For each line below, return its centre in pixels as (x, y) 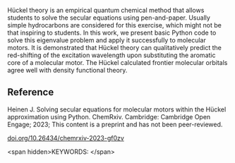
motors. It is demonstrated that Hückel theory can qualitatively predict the (115, 48)
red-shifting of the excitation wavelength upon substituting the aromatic (112, 55)
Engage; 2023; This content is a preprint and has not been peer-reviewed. (115, 124)
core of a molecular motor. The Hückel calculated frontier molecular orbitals (117, 62)
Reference (31, 92)
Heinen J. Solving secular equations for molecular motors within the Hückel (117, 109)
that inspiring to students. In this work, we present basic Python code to (112, 32)
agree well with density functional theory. (67, 70)
